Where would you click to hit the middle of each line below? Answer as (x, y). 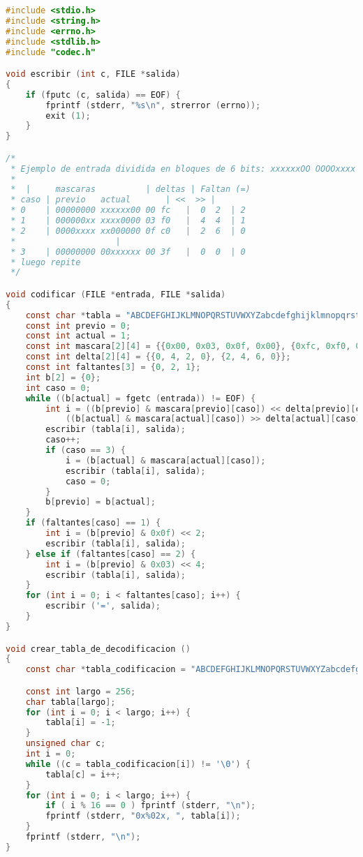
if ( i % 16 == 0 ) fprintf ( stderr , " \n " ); (151, 806)
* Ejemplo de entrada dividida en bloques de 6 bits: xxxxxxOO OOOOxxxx (183, 169)
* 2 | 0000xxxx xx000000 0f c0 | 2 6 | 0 (128, 231)
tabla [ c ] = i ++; (83, 774)
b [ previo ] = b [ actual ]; (101, 502)
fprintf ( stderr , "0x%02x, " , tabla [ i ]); (143, 816)
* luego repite (46, 262)
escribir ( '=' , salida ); (103, 606)
